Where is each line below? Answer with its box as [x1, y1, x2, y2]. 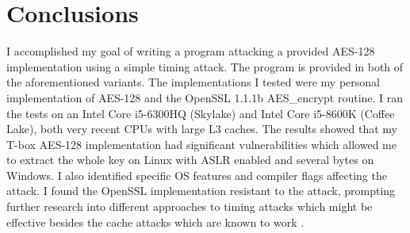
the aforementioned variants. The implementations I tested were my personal [6, 74, 380, 90]
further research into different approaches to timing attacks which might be [6, 198, 373, 215]
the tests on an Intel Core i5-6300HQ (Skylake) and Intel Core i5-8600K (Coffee [6, 105, 395, 121]
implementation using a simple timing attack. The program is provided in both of [6, 58, 404, 74]
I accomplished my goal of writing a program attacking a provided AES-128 [6, 43, 375, 59]
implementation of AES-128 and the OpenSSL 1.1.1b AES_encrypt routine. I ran [6, 89, 404, 105]
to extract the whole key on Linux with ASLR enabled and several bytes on [6, 151, 374, 168]
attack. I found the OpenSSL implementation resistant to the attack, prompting [6, 182, 396, 199]
